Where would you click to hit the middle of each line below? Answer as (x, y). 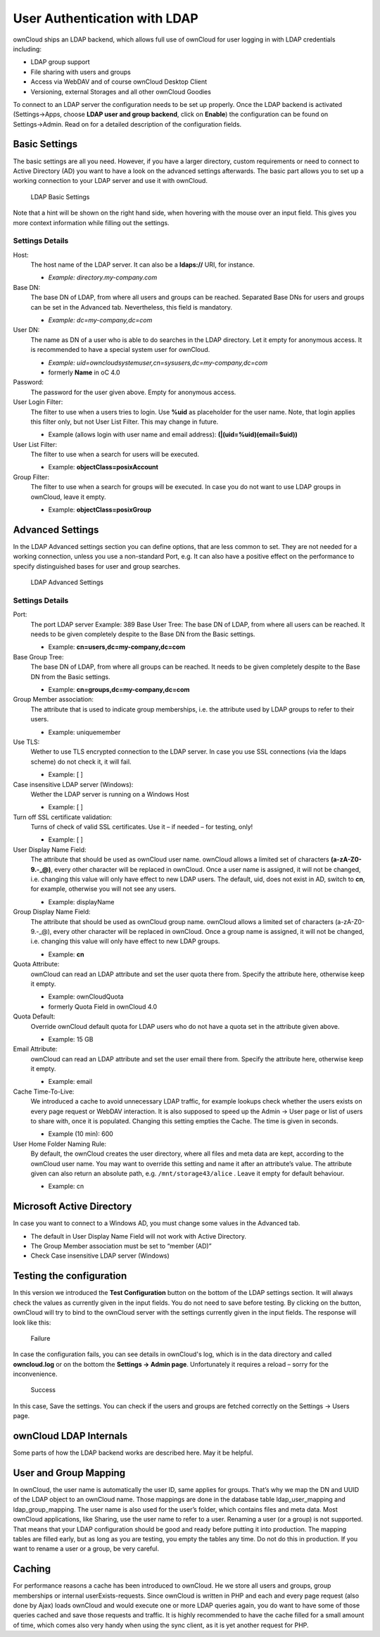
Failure (40, 1338)
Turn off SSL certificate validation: (63, 817)
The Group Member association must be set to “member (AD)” (121, 1246)
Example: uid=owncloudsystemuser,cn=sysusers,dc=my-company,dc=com (158, 362)
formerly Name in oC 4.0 (84, 372)
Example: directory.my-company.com (103, 277)
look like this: (32, 1322)
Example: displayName (82, 902)
